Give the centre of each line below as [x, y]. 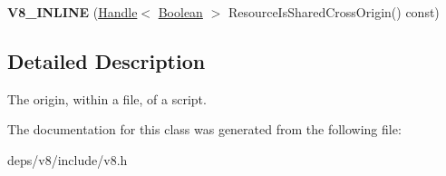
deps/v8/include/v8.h [68, 159]
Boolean [180, 12]
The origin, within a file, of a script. [107, 98]
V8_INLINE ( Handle [73, 12]
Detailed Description [107, 60]
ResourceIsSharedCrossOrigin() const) [334, 12]
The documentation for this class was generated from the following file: [204, 129]
